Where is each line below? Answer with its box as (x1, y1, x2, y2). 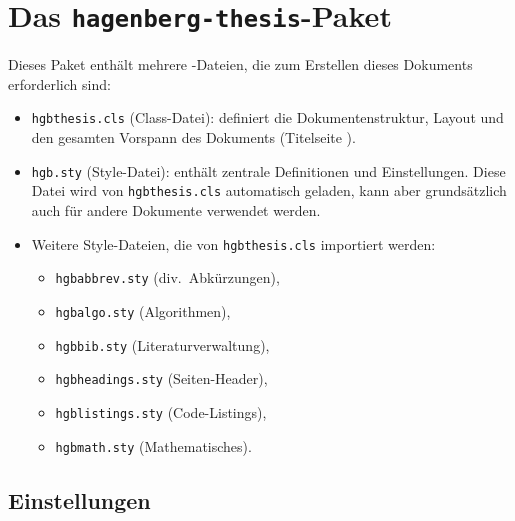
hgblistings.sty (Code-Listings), (55, 401, 267, 422)
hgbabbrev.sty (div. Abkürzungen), (55, 267, 280, 288)
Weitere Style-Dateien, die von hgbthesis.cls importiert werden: (31, 233, 436, 254)
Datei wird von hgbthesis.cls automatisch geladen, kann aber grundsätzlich (31, 180, 507, 201)
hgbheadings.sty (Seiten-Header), (55, 368, 268, 389)
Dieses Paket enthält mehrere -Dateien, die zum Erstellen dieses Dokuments (8, 54, 473, 75)
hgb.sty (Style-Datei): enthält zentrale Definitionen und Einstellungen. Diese (31, 160, 506, 181)
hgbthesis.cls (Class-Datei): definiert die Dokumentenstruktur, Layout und (31, 107, 504, 128)
